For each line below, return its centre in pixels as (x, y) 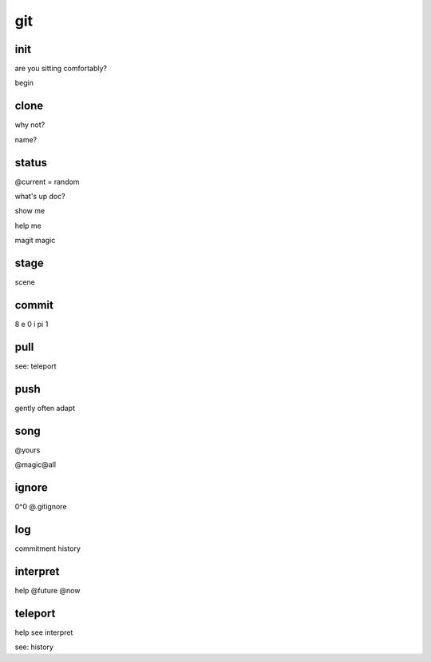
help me (28, 225)
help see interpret (44, 632)
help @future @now (47, 590)
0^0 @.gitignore (41, 507)
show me (30, 211)
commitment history (48, 548)
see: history (34, 647)
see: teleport (36, 366)
